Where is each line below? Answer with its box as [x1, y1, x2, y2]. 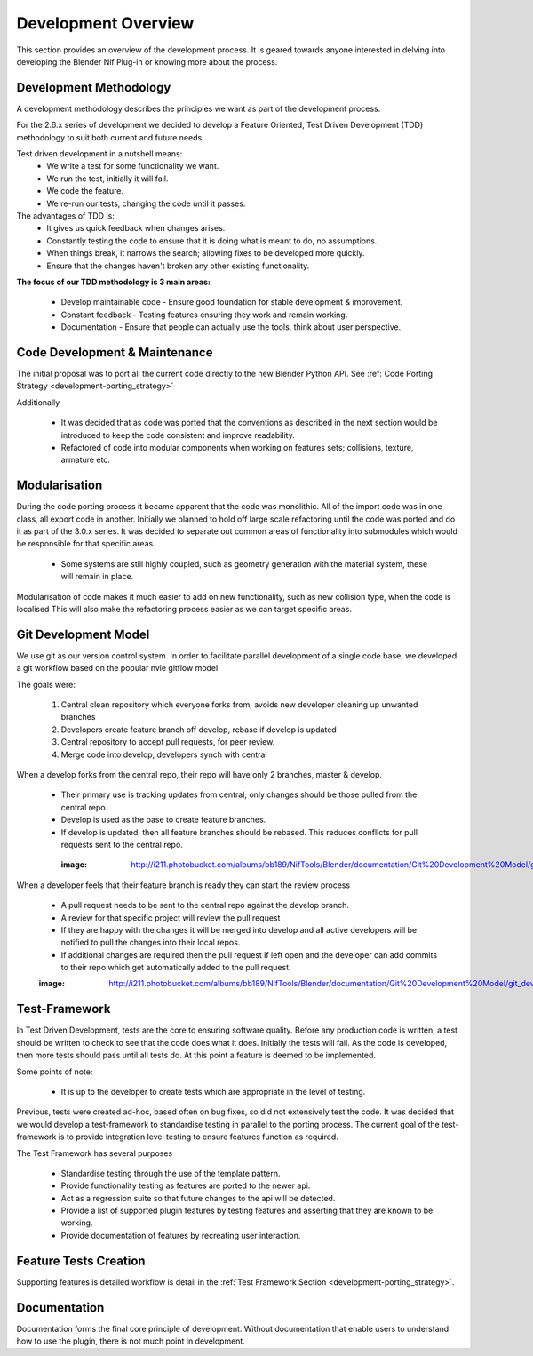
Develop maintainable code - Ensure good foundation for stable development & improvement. [60, 297, 403, 307]
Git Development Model [16, 626, 150, 642]
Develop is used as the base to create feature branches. [60, 814, 266, 826]
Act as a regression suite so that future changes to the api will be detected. [60, 1192, 336, 1203]
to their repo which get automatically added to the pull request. [60, 962, 292, 973]
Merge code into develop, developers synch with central [60, 749, 267, 760]
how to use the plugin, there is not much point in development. [16, 1336, 246, 1346]
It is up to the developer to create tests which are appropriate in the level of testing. [60, 1086, 366, 1097]
